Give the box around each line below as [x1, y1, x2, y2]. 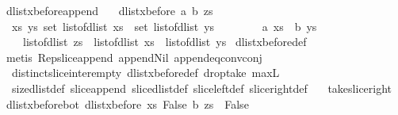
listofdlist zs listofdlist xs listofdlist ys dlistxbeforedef [22, 33, 307, 50]
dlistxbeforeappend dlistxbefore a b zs [6, 2, 213, 18]
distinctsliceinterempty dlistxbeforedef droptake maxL [11, 64, 280, 81]
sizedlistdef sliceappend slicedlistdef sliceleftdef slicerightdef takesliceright [11, 79, 392, 96]
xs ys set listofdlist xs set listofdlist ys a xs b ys [11, 17, 317, 34]
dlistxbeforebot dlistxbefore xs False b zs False [6, 95, 249, 112]
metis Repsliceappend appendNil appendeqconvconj [6, 48, 262, 65]
